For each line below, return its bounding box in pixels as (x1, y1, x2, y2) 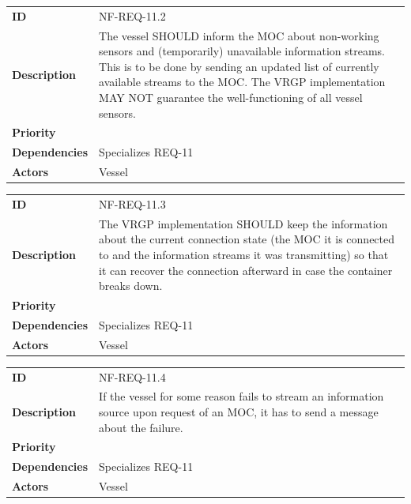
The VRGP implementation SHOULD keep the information (99, 215, 388, 231)
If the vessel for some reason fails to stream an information (99, 388, 384, 404)
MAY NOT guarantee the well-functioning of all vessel (99, 88, 363, 105)
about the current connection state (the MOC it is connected (99, 231, 395, 247)
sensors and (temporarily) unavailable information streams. (99, 43, 385, 59)
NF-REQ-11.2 (99, 7, 166, 24)
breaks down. (99, 277, 163, 294)
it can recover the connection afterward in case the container (99, 261, 393, 278)
